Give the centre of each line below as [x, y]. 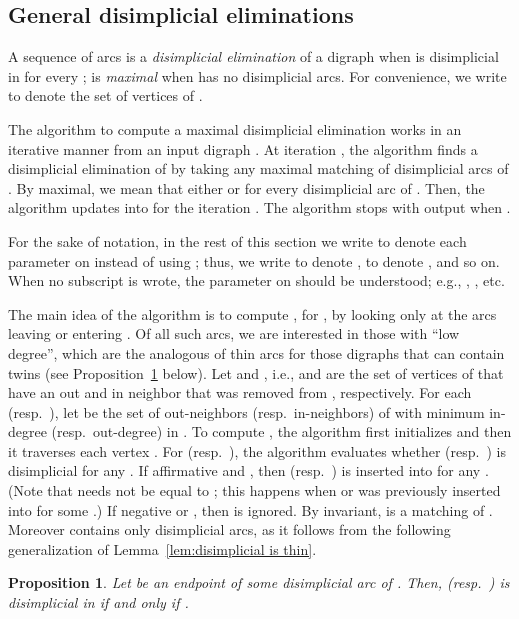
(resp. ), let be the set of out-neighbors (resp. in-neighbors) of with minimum [246, 411]
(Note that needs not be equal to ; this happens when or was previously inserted [254, 490]
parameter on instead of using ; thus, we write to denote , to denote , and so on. [254, 260]
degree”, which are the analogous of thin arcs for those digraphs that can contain [256, 352]
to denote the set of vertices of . [105, 95]
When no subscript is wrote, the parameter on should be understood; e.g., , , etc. [256, 280]
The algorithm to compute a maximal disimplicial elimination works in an [235, 128]
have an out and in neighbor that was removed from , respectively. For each [240, 392]
